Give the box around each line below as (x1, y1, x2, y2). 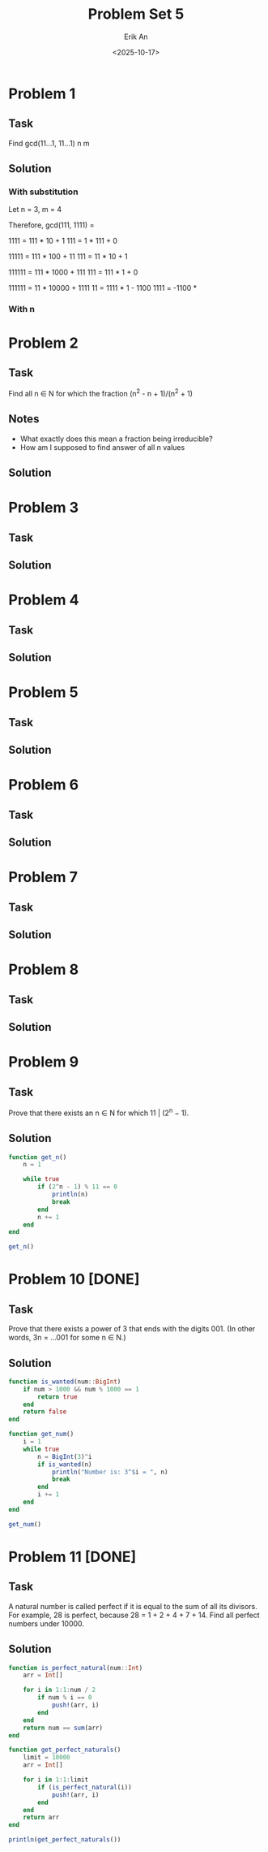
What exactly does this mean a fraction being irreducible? (19, 434, 213, 444)
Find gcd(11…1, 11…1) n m (8, 138, 91, 148)
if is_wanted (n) (37, 1460, 92, 1469)
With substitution (8, 186, 79, 197)
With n (8, 304, 35, 315)
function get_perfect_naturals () (8, 1746, 121, 1755)
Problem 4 (8, 591, 79, 609)
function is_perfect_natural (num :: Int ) (8, 1664, 143, 1672)
